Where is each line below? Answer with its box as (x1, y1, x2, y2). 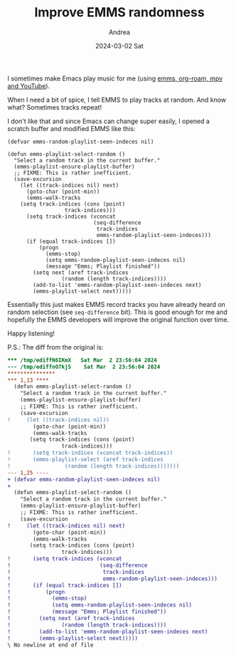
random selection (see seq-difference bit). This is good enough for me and (7, 308, 227, 316)
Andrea (109, 28, 130, 36)
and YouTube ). (7, 81, 50, 90)
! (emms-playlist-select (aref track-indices (7, 456, 163, 463)
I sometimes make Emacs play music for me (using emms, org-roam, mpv (7, 74, 223, 83)
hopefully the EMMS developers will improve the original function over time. (7, 315, 230, 324)
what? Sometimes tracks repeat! (7, 103, 102, 111)
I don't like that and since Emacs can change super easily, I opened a (7, 117, 210, 125)
